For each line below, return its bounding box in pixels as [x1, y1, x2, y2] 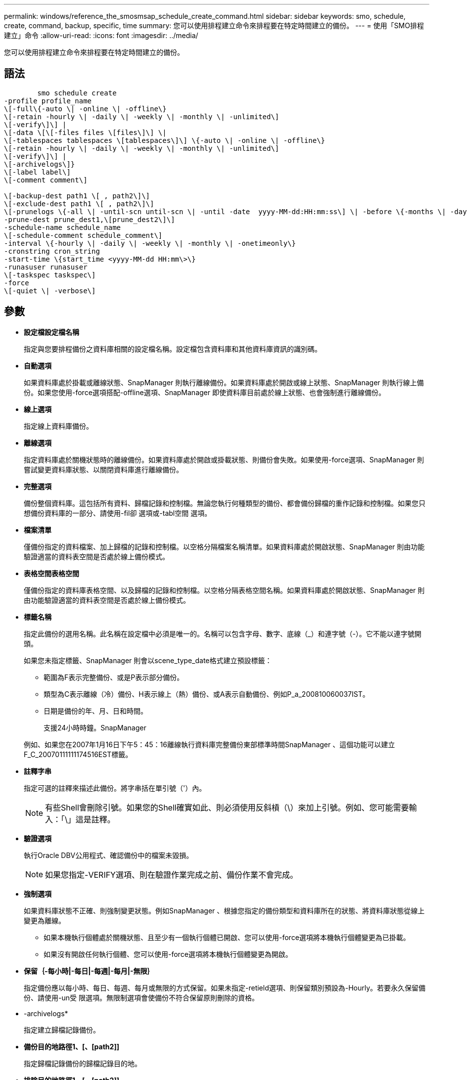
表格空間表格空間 [24, 569, 79, 578]
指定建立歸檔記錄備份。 [24, 1025, 100, 1034]
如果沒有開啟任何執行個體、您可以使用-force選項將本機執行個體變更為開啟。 [44, 949, 292, 958]
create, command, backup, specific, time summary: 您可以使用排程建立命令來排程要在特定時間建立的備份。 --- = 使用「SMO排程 [4, 21, 424, 30]
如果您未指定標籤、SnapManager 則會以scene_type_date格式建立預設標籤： [24, 656, 272, 665]
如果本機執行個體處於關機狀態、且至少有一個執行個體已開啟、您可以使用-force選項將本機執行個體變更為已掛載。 [44, 933, 410, 942]
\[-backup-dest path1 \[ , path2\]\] [4, 191, 150, 200]
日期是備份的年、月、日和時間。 [44, 706, 147, 715]
